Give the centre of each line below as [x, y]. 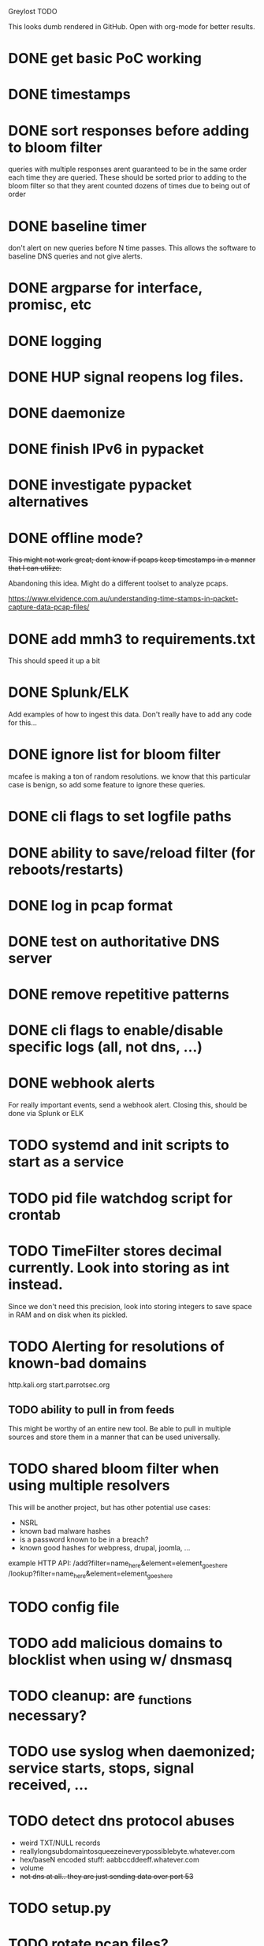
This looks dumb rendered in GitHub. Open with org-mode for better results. [132, 26]
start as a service [66, 1162]
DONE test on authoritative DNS [114, 941]
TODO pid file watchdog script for [121, 1198]
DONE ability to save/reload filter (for [132, 852]
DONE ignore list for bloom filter [114, 755]
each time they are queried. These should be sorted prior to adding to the [127, 177]
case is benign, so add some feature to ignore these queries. [107, 785]
